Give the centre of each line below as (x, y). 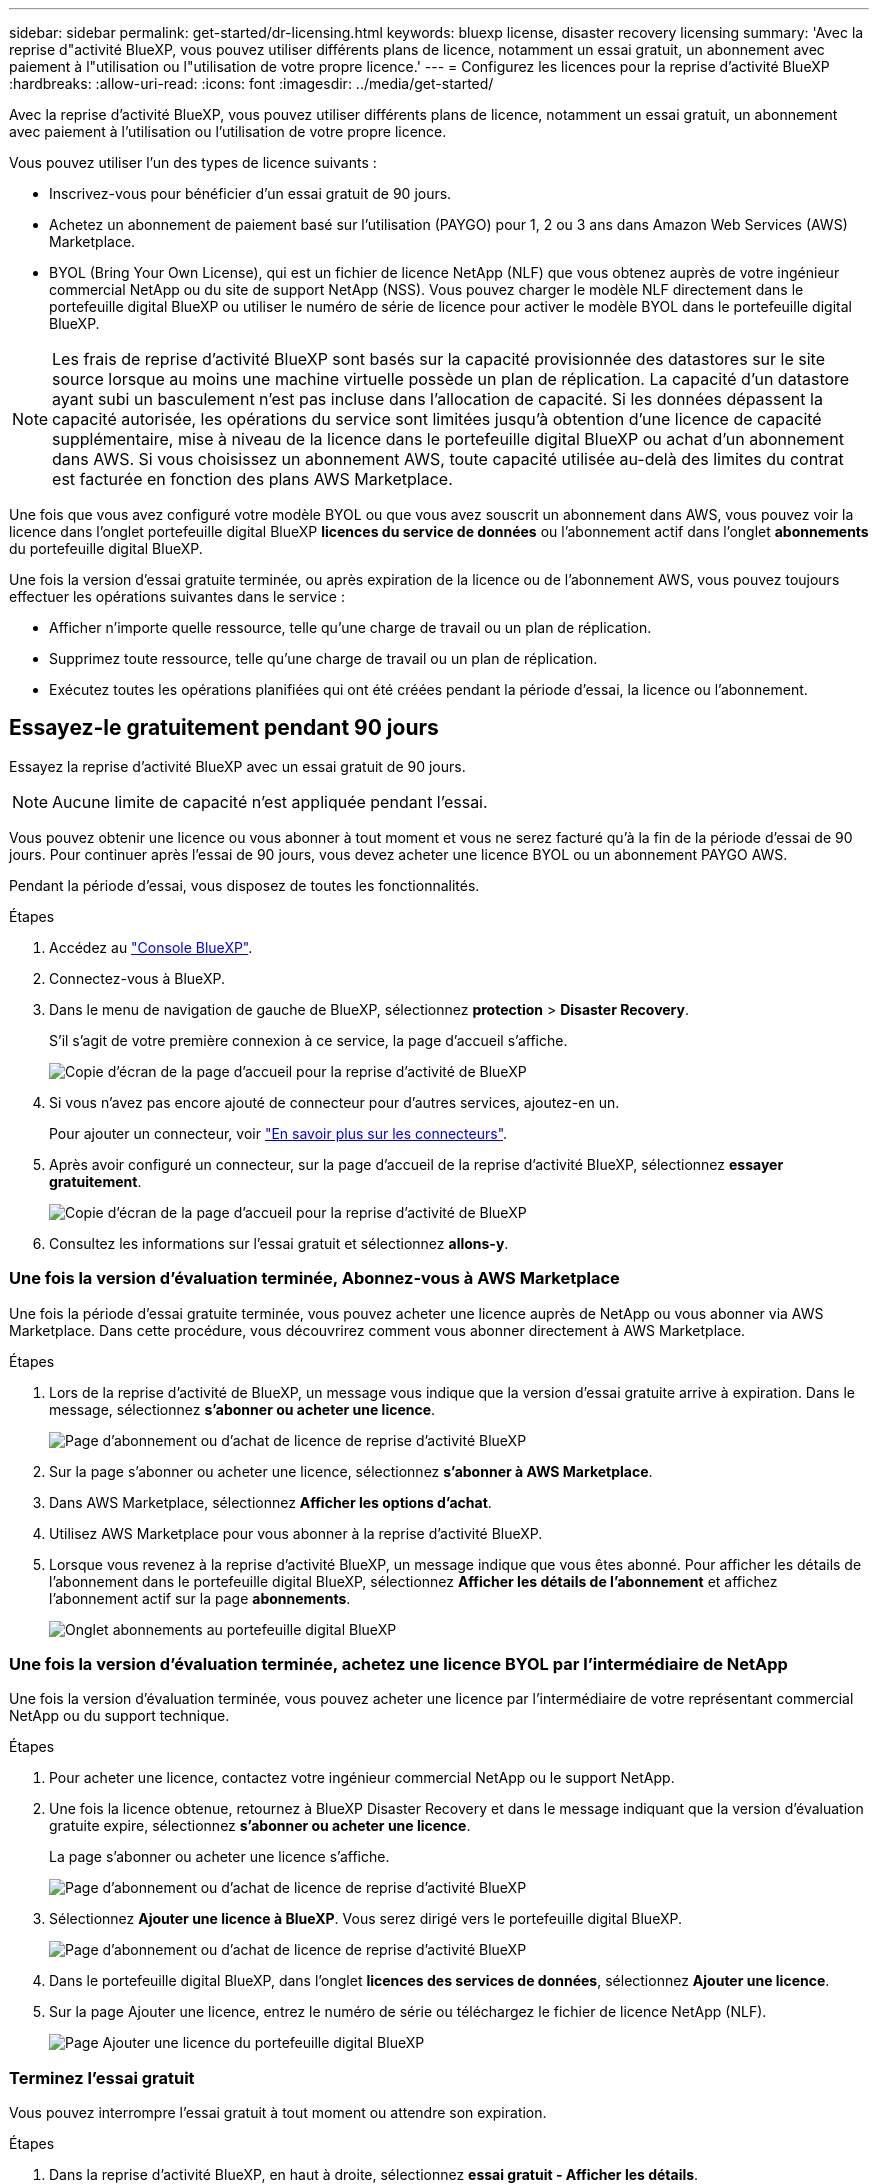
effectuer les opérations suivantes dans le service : (177, 596)
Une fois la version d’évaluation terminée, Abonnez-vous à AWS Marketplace (314, 1278)
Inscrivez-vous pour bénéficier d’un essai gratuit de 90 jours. (250, 193)
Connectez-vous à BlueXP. (137, 978)
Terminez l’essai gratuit (102, 2077)
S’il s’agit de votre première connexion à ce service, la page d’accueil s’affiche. (308, 1040)
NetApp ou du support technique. (119, 1716)
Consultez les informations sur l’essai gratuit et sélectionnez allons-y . (279, 1243)
